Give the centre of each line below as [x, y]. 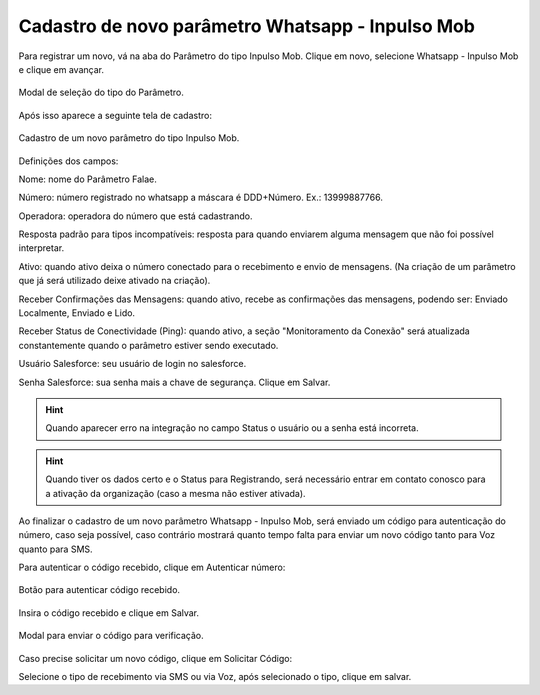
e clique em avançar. [61, 69]
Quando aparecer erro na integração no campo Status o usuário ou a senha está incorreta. [232, 428]
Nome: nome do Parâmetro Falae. [87, 179]
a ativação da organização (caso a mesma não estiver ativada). [175, 493]
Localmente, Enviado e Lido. [76, 313]
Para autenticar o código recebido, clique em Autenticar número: [152, 567]
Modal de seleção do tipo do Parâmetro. [101, 92]
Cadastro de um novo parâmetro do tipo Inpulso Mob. [129, 138]
